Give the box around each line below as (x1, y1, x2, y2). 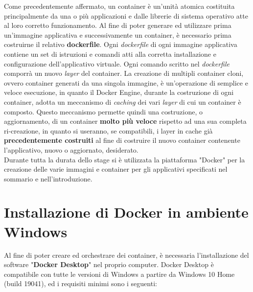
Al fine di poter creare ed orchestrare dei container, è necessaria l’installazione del (4, 249, 249, 260)
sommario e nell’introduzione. (4, 173, 92, 183)
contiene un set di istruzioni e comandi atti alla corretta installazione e (4, 48, 216, 59)
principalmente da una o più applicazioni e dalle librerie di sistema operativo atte (4, 10, 248, 21)
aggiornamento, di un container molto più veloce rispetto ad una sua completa (4, 116, 247, 126)
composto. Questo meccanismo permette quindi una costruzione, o (4, 106, 203, 116)
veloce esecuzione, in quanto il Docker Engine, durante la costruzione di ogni (4, 87, 234, 97)
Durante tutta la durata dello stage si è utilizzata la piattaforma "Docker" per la (4, 154, 245, 164)
